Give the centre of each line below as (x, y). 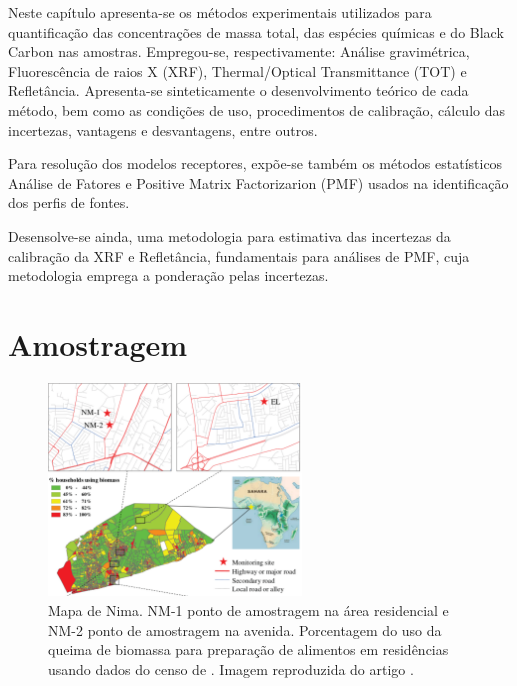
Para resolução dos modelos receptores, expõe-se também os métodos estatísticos (255, 163)
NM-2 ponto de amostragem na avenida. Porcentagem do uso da (245, 629)
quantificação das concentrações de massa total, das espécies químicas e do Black (256, 31)
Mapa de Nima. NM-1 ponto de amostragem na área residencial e (248, 610)
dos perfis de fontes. (69, 202)
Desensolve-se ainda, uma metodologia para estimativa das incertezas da (229, 235)
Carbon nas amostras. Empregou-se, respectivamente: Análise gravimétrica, (239, 51)
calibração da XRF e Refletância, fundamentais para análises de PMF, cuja (239, 255)
